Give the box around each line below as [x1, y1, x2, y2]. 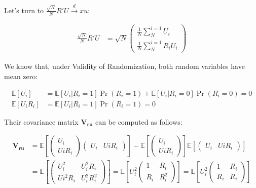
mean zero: [4, 70, 38, 81]
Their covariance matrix [4, 116, 79, 127]
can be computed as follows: [95, 116, 182, 127]
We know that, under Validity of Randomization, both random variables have [4, 61, 245, 71]
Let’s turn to [4, 5, 44, 15]
